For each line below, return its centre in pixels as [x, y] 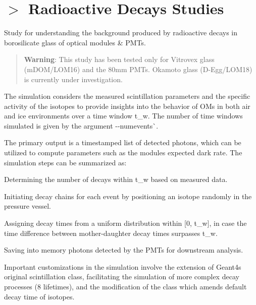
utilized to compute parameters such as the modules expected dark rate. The [123, 152]
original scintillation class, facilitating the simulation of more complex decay [122, 277]
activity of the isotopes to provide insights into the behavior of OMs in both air [127, 106]
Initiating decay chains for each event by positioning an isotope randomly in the [128, 196]
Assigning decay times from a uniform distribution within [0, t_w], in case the [125, 223]
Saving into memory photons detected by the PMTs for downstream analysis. [124, 250]
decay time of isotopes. [39, 296]
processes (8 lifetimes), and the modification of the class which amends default [125, 286]
